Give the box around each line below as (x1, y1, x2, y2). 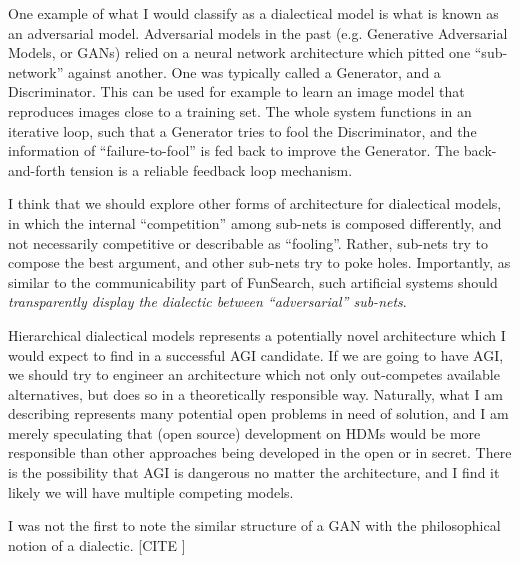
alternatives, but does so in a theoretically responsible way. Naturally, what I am (8, 383, 503, 404)
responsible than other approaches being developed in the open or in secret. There (8, 442, 512, 463)
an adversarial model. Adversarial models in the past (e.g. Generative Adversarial (8, 22, 508, 43)
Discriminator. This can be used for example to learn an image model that (8, 81, 465, 102)
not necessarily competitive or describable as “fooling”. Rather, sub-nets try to (8, 232, 488, 253)
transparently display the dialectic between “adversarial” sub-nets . (8, 291, 407, 312)
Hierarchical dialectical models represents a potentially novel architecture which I (8, 324, 506, 345)
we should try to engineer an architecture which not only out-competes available (8, 364, 500, 385)
